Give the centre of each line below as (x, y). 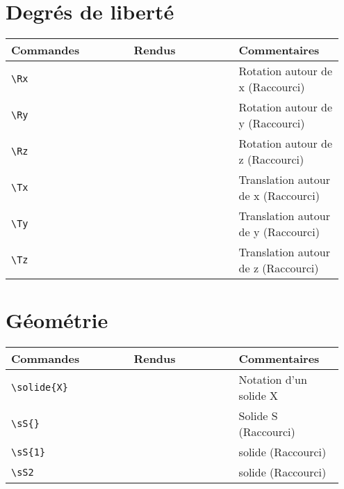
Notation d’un (273, 380)
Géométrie (57, 320)
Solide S (258, 416)
